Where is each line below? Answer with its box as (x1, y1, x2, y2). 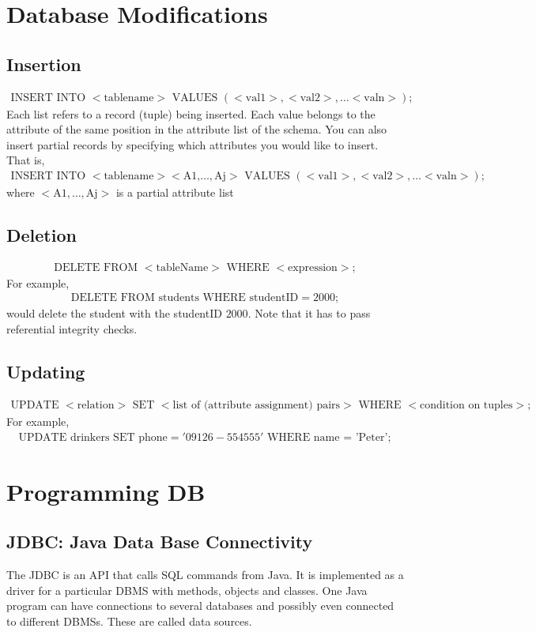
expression (288, 261, 338, 273)
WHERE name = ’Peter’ (266, 431, 388, 443)
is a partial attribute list (115, 184, 234, 201)
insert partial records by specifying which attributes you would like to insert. (6, 136, 379, 152)
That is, (6, 152, 45, 168)
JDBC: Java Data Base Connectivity (6, 529, 313, 554)
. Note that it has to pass (247, 305, 371, 322)
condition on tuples (419, 399, 513, 411)
